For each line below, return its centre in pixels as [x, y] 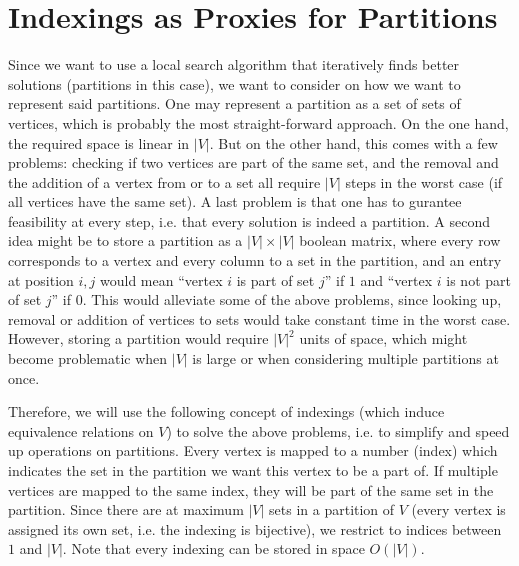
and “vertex [396, 279]
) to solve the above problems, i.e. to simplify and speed [338, 430]
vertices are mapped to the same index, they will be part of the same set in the [251, 489]
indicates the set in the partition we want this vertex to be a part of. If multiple [253, 470]
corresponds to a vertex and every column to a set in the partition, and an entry [255, 260]
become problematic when [88, 358]
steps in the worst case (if [424, 181]
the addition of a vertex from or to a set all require [164, 181]
